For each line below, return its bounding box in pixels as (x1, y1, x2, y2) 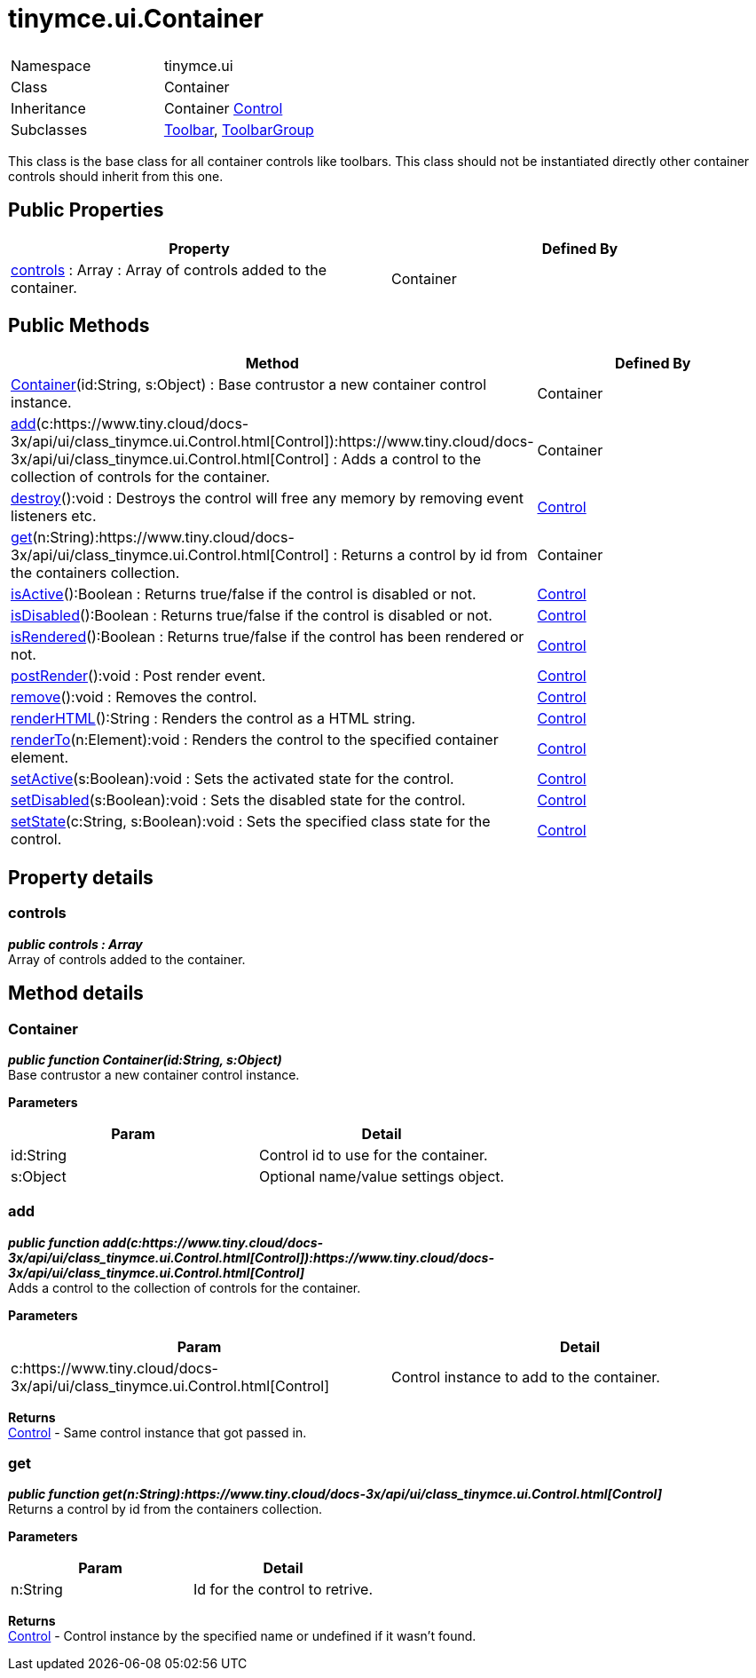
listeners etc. (11, 507, 97, 526)
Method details (8, 982, 144, 1005)
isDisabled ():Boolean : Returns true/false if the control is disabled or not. (11, 606, 492, 625)
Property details (8, 866, 154, 889)
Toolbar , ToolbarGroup (163, 120, 314, 139)
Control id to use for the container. (259, 1145, 488, 1164)
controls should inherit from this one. (8, 168, 224, 184)
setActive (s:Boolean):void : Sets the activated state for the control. (11, 770, 454, 788)
